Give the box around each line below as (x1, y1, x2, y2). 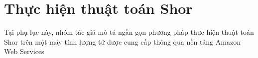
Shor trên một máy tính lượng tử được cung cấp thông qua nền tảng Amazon (4, 36, 241, 47)
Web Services (4, 46, 44, 57)
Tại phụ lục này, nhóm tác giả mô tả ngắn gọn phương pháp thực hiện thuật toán (4, 27, 254, 37)
